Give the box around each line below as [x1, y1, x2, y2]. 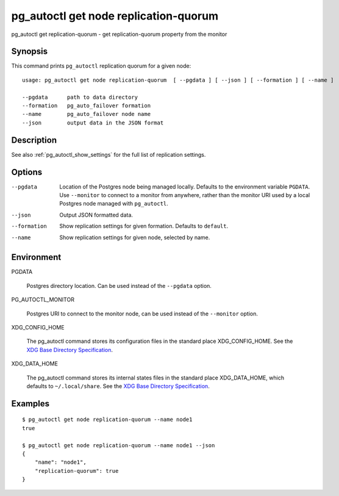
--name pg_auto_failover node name [22, 110, 151, 118]
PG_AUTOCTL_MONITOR [11, 296, 74, 303]
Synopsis [11, 46, 48, 57]
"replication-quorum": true [34, 467, 119, 474]
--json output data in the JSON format [22, 119, 164, 126]
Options [11, 167, 43, 177]
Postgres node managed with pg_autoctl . [59, 200, 169, 207]
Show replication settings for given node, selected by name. [59, 234, 210, 241]
